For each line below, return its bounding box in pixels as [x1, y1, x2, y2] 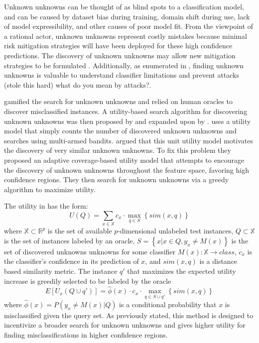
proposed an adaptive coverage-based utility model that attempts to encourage [4, 154, 245, 165]
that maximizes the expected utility [127, 265, 236, 276]
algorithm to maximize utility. [4, 184, 96, 194]
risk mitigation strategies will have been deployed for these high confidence [4, 40, 233, 51]
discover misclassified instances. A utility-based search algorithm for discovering [4, 106, 248, 116]
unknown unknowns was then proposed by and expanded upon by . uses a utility [4, 115, 251, 126]
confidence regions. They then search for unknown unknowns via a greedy [4, 174, 229, 185]
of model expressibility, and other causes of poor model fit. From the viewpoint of [4, 21, 254, 31]
